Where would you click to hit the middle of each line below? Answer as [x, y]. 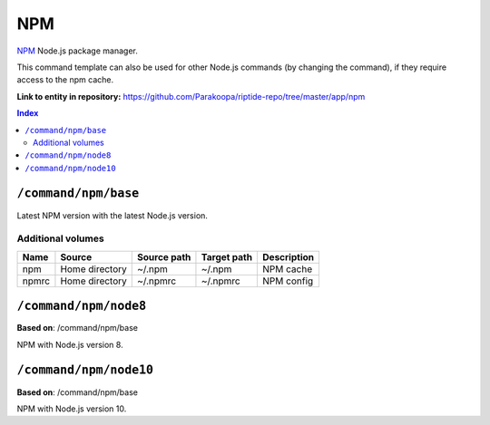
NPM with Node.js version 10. [72, 409]
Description [289, 256]
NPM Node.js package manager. [77, 51]
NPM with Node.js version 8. [70, 344]
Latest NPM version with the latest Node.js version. [113, 215]
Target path [227, 256]
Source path [164, 256]
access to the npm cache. [65, 80]
